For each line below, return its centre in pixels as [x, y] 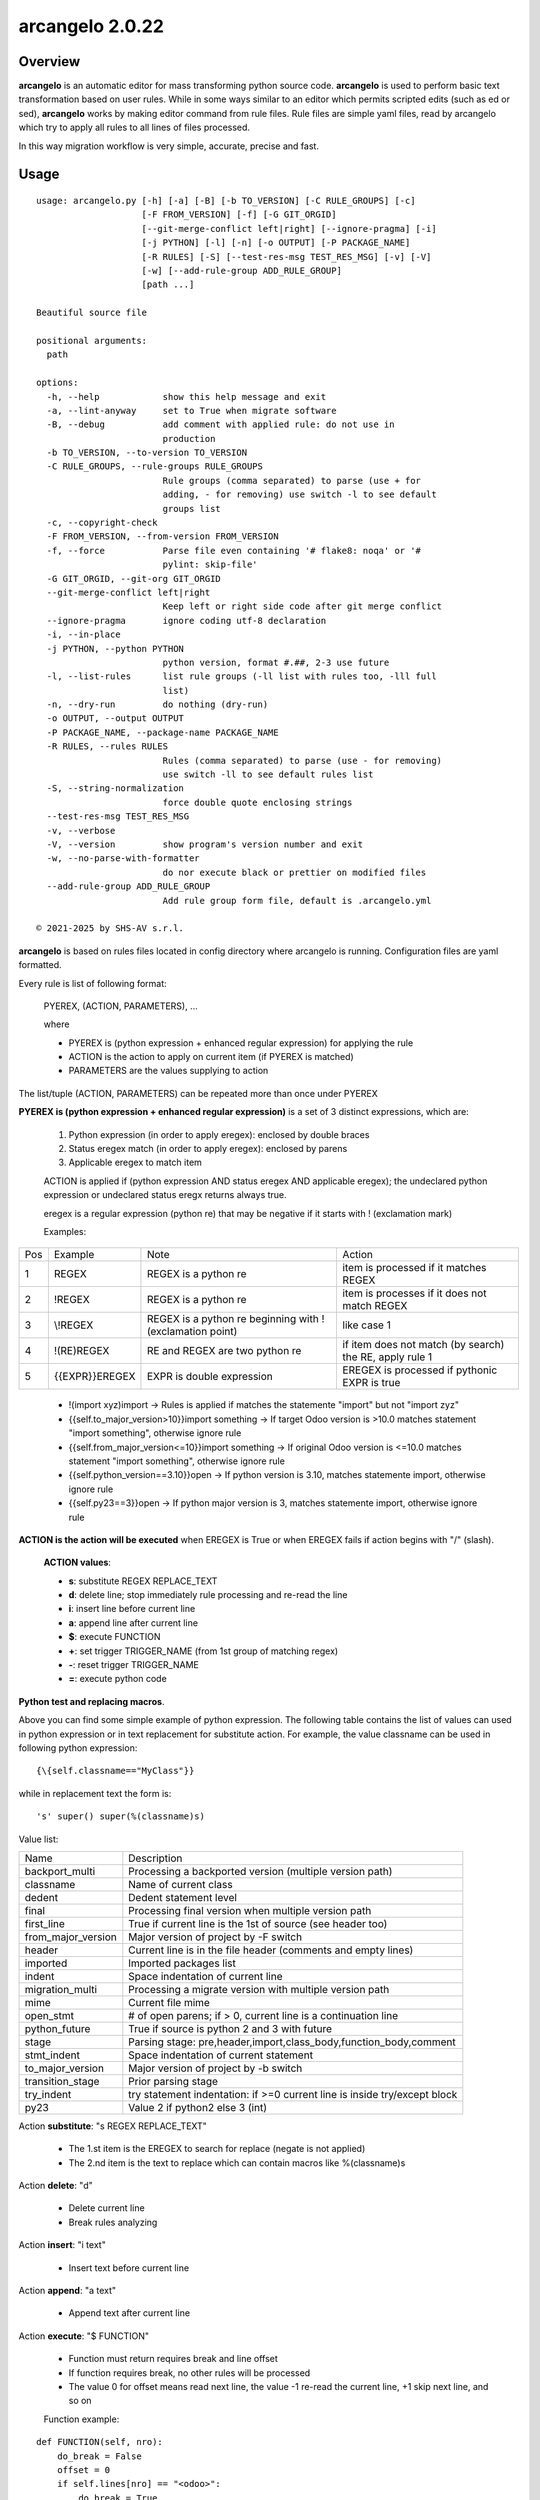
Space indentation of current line [205, 1976]
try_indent [48, 2094]
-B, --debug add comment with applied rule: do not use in [220, 424]
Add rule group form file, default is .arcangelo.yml [297, 900]
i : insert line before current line [132, 1609]
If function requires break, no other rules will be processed [189, 2372]
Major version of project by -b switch [215, 2068]
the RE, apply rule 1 [387, 1357]
